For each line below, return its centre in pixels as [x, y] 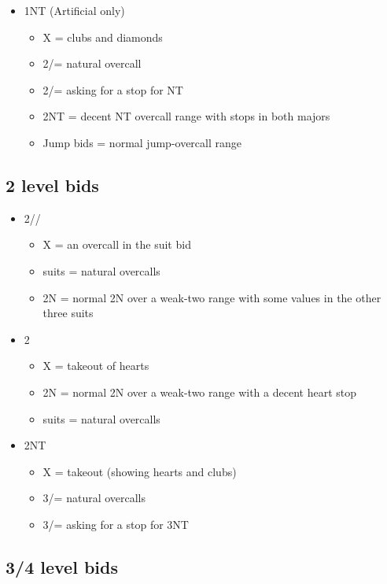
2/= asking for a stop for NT [113, 89]
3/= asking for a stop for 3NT [116, 524]
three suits [68, 313]
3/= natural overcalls [94, 498]
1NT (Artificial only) [74, 10]
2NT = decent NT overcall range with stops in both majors [186, 116]
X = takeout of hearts [96, 366]
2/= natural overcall [92, 63]
